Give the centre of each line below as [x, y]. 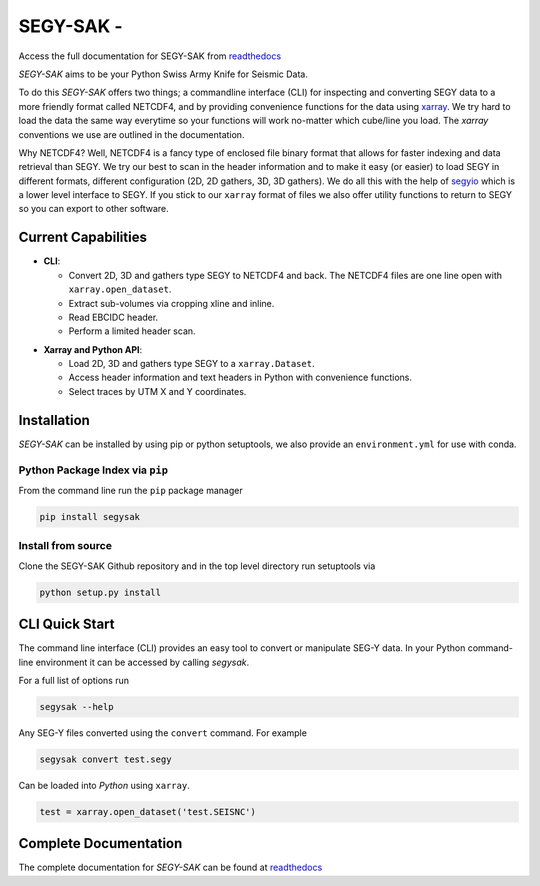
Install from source [65, 546]
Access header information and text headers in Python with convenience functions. [240, 377]
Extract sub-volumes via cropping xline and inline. [171, 303]
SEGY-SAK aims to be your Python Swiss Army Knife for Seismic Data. [163, 74]
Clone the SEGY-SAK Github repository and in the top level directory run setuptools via [197, 566]
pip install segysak [89, 516]
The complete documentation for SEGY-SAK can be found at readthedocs [170, 867]
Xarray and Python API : [93, 349]
